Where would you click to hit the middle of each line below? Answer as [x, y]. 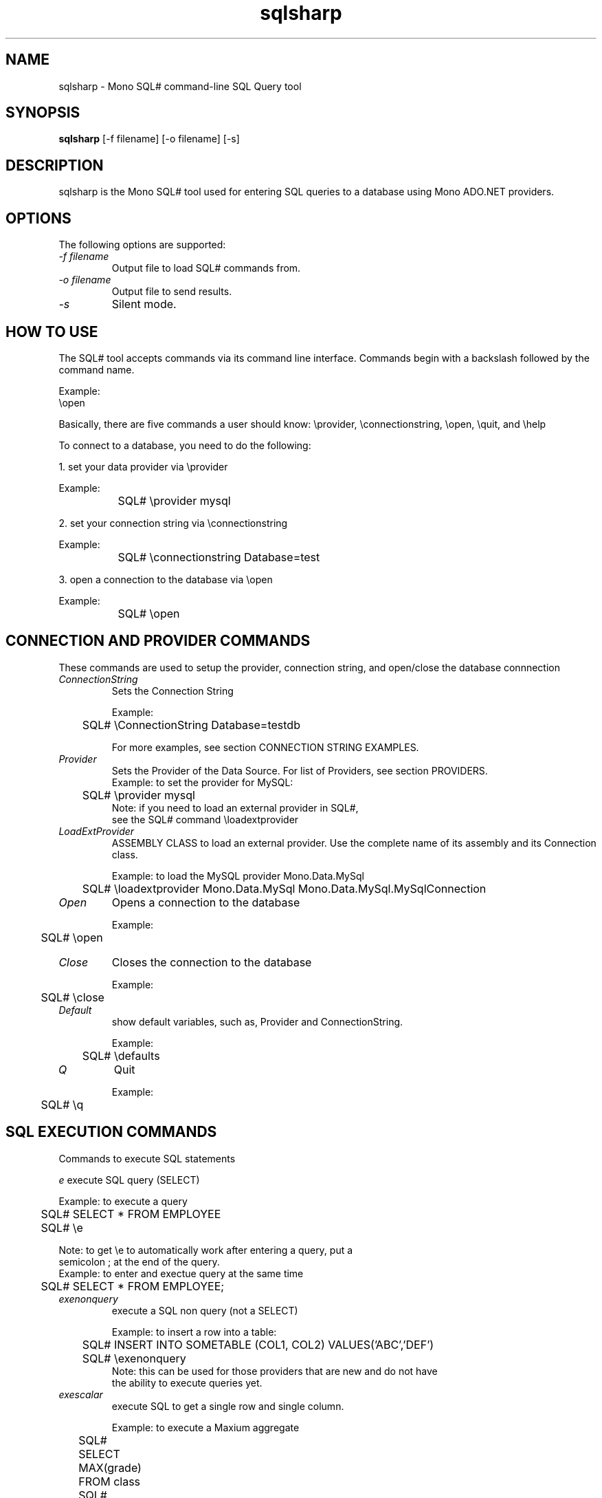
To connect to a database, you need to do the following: [185, 445]
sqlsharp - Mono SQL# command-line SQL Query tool [180, 86]
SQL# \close [73, 997]
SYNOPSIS [43, 113]
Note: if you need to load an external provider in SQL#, [235, 807]
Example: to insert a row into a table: [194, 1332]
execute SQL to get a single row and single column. [228, 1406]
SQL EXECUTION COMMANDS [111, 1132]
